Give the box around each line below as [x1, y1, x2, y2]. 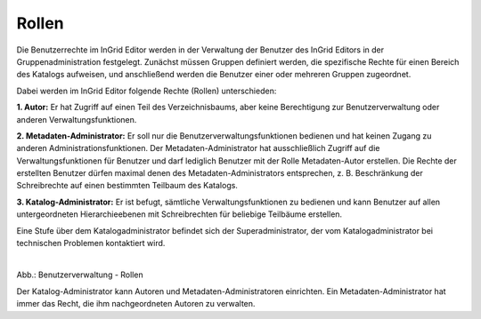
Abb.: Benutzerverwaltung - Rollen [16, 269, 143, 280]
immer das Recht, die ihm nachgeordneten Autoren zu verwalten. [16, 299, 256, 309]
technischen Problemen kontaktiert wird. [16, 238, 166, 249]
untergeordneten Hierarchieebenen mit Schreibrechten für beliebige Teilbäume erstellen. [16, 209, 343, 219]
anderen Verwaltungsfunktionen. [16, 114, 137, 124]
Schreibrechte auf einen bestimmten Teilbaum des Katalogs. [16, 180, 238, 191]
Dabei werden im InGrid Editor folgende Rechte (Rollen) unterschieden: [16, 85, 277, 96]
